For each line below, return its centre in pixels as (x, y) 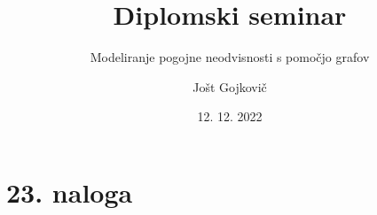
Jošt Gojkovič (230, 86)
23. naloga (70, 192)
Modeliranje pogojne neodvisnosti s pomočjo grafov (230, 57)
